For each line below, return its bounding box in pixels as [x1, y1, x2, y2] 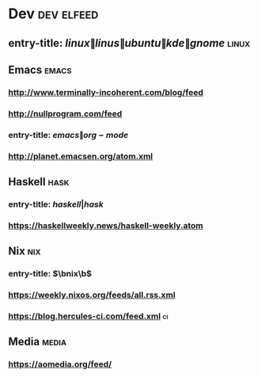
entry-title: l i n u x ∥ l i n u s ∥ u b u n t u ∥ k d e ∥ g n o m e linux [8, 36, 251, 50]
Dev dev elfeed [8, 5, 99, 23]
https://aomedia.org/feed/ [8, 359, 112, 370]
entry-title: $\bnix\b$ [8, 268, 93, 280]
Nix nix [8, 245, 41, 258]
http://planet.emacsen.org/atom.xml [8, 150, 154, 162]
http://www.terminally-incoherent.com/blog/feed [8, 86, 203, 97]
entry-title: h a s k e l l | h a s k [8, 199, 104, 210]
